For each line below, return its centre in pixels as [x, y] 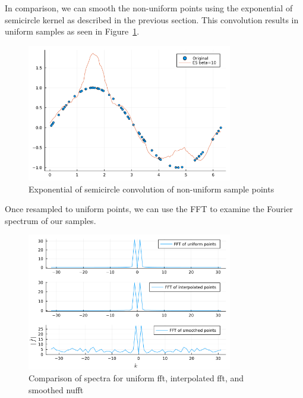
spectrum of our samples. [50, 220]
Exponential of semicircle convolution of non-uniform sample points [151, 189]
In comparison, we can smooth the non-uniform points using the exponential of [149, 8]
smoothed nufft [56, 389]
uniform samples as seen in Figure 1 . [72, 31]
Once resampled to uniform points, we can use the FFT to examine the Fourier [149, 209]
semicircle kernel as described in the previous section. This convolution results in [152, 19]
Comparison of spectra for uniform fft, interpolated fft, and [136, 378]
